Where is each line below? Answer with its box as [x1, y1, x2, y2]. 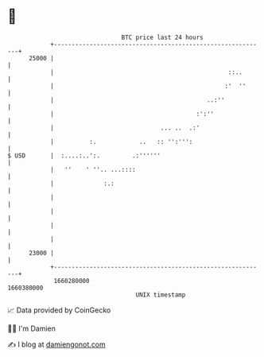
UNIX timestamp [135, 290, 186, 299]
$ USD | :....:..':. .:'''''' [7, 151, 161, 160]
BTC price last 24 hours [121, 33, 204, 41]
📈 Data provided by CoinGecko [7, 305, 111, 315]
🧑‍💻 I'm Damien [7, 324, 56, 333]
